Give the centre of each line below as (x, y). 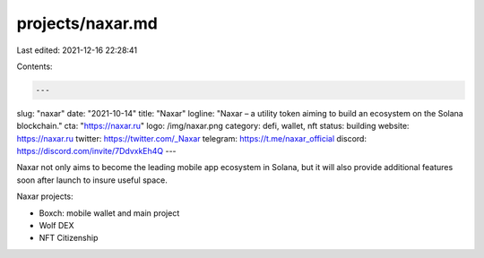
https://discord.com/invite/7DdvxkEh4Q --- (96, 151)
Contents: (35, 66)
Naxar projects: (45, 196)
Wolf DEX (57, 226)
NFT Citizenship (69, 238)
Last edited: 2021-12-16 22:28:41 (77, 50)
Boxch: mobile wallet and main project (109, 213)
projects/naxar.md (87, 23)
